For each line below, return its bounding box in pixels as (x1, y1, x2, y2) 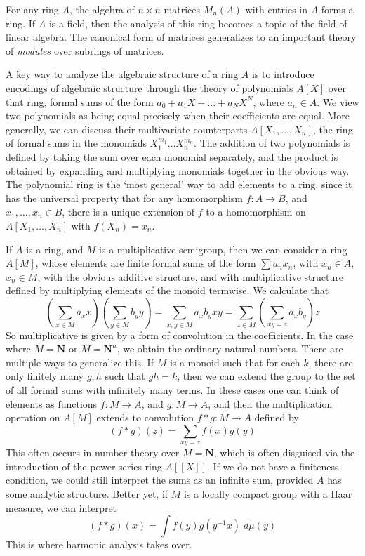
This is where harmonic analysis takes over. (6, 537, 192, 552)
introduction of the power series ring (6, 458, 162, 473)
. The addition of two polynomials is (194, 135, 350, 150)
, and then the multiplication (208, 396, 333, 411)
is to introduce (251, 67, 314, 81)
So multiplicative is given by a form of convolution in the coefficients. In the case (6, 327, 354, 342)
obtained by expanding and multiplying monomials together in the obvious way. (6, 163, 350, 178)
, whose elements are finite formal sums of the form (35, 256, 256, 270)
